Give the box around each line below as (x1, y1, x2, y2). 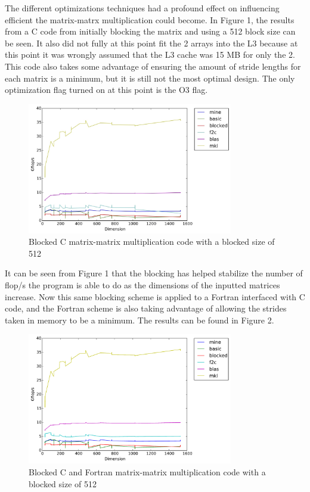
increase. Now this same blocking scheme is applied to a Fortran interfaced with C (5, 290, 305, 303)
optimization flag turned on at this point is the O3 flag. (5, 83, 208, 96)
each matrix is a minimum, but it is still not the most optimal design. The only (5, 71, 295, 84)
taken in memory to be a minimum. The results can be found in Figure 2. (5, 313, 274, 326)
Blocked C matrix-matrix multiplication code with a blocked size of (29, 235, 275, 248)
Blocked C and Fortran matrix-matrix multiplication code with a (29, 466, 266, 478)
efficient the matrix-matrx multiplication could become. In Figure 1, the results (5, 13, 294, 26)
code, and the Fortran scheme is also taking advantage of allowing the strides (5, 302, 287, 314)
